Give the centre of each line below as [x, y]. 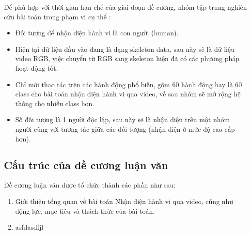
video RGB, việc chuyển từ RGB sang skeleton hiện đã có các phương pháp [127, 58]
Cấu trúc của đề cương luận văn [86, 164]
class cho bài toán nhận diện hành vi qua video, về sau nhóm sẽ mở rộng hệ [128, 94]
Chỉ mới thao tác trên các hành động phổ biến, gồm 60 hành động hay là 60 [129, 84]
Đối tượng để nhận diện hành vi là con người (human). [97, 33]
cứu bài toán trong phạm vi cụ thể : [57, 16]
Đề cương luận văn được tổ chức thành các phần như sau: [90, 185]
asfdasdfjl [29, 227]
